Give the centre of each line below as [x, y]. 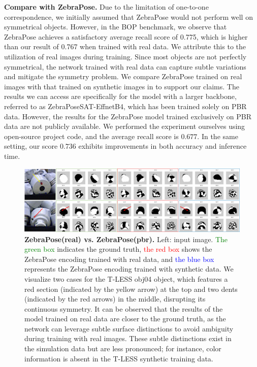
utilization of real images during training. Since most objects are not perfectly [125, 56]
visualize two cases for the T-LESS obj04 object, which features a [126, 278]
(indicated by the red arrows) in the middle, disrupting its [115, 299]
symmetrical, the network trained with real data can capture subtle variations [125, 66]
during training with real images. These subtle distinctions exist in [128, 338]
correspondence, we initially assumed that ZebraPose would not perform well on [128, 16]
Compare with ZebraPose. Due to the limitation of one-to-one [106, 7]
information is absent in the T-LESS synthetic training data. [119, 358]
